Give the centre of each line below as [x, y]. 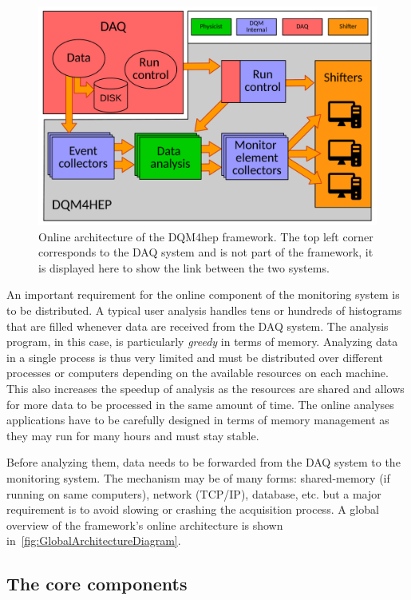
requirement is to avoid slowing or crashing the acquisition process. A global [193, 509]
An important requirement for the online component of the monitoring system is [203, 294]
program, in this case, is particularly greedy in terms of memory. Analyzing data [202, 342]
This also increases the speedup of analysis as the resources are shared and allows [205, 389]
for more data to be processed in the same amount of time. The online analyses [200, 404]
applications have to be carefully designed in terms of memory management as [198, 420]
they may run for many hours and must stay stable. [133, 435]
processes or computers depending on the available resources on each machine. [198, 373]
